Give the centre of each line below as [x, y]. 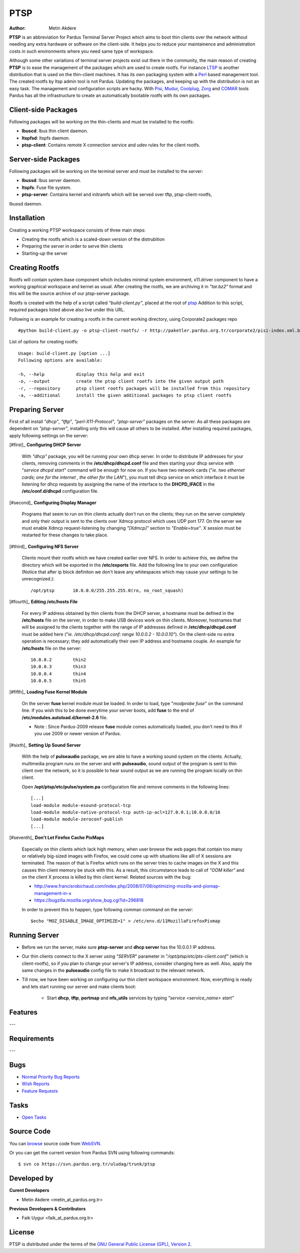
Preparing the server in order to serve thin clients [72, 246]
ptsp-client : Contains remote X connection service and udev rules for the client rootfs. [111, 145]
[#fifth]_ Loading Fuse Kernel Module [48, 692]
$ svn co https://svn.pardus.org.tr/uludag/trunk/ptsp [87, 1164]
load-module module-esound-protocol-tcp [81, 805]
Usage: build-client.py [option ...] [64, 353]
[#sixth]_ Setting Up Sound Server [45, 745]
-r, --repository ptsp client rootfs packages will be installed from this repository [134, 388]
